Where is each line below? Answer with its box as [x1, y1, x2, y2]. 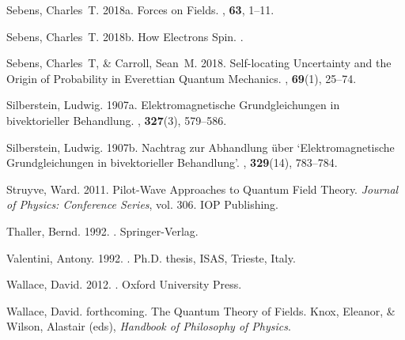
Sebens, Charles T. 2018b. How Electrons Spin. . [6, 28, 244, 44]
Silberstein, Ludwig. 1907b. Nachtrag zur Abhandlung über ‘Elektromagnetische [6, 138, 395, 155]
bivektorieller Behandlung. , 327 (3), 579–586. [6, 111, 227, 128]
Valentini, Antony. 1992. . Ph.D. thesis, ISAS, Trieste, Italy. [6, 249, 296, 266]
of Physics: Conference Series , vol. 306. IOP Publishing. [6, 196, 279, 213]
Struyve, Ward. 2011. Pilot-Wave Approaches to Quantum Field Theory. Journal [6, 180, 399, 197]
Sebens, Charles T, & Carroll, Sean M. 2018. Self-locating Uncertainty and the [6, 55, 392, 71]
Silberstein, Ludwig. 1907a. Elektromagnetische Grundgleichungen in [6, 96, 340, 113]
